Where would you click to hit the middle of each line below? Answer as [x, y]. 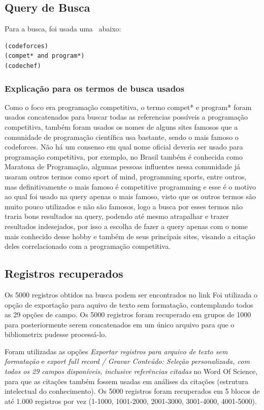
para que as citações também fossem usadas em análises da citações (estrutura [126, 381]
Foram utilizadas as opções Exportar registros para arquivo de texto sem [116, 351]
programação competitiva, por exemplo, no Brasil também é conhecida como [124, 156]
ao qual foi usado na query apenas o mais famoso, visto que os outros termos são [130, 196]
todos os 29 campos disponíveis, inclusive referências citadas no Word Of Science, [131, 371]
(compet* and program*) [45, 56]
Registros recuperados [64, 273]
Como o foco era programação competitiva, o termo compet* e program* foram [128, 107]
